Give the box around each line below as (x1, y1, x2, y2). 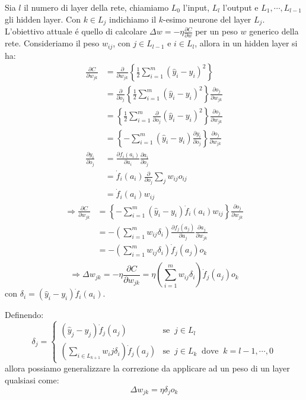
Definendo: (5, 308, 44, 321)
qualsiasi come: (5, 373, 59, 386)
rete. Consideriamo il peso (5, 37, 100, 49)
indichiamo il (109, 12, 157, 25)
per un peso (195, 25, 238, 37)
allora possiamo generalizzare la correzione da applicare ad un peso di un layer (5, 362, 290, 374)
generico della (249, 25, 299, 37)
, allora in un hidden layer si (195, 37, 298, 49)
